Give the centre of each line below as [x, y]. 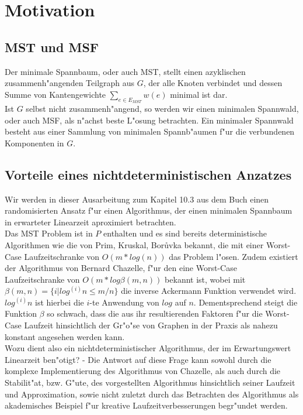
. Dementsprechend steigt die [245, 302]
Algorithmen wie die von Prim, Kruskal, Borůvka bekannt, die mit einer [134, 244]
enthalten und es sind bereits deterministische [185, 233]
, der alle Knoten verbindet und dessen [213, 83]
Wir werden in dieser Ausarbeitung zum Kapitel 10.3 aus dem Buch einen [137, 199]
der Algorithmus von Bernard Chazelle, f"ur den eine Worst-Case [121, 268]
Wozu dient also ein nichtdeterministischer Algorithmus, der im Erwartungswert [148, 348]
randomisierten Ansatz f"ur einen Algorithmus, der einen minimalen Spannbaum [149, 210]
